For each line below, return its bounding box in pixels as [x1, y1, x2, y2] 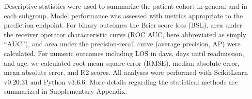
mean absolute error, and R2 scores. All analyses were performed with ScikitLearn [4, 67, 248, 77]
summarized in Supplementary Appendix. [4, 86, 127, 96]
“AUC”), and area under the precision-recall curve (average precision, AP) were [4, 39, 241, 49]
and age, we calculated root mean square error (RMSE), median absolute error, [4, 57, 240, 68]
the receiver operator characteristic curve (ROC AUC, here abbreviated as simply [4, 29, 247, 39]
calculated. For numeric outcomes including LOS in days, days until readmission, [4, 48, 244, 58]
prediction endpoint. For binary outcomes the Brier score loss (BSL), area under [4, 20, 242, 30]
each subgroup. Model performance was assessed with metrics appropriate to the [4, 10, 243, 20]
